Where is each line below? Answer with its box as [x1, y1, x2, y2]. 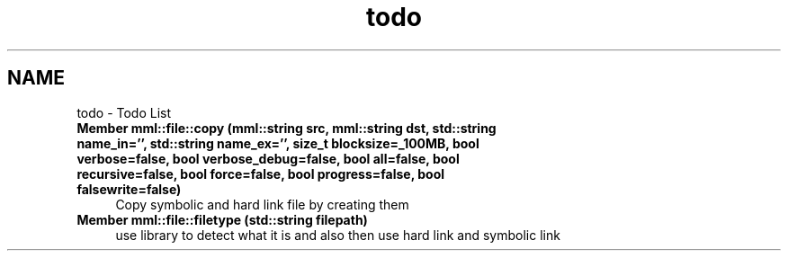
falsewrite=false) [76, 181, 182, 197]
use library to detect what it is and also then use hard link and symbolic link [115, 227, 560, 243]
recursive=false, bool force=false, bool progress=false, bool [76, 165, 445, 182]
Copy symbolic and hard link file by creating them [115, 196, 409, 212]
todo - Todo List [76, 104, 172, 120]
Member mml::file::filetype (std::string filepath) [76, 211, 368, 227]
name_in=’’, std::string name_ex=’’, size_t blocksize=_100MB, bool [76, 135, 479, 151]
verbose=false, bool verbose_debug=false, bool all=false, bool [76, 150, 460, 166]
